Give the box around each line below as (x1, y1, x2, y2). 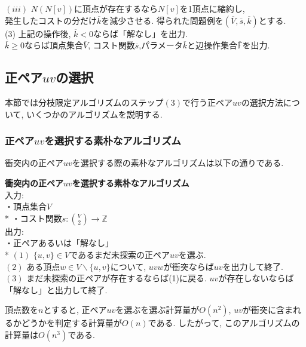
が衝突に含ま (242, 303, 293, 316)
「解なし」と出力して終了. (5, 283, 108, 296)
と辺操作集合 (187, 39, 238, 51)
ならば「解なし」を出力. (93, 27, 188, 39)
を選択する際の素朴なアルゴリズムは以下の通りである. (72, 156, 284, 169)
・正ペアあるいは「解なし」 (5, 237, 114, 249)
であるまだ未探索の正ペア (69, 248, 170, 260)
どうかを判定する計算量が (21, 317, 122, 329)
